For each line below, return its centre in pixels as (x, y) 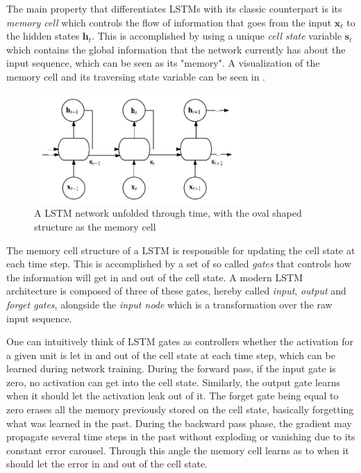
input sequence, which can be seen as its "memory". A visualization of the (163, 63)
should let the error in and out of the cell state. (107, 464)
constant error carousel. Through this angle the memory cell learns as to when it (178, 450)
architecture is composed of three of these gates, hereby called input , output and (176, 291)
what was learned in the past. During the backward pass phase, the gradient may (179, 423)
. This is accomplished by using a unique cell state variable (217, 36)
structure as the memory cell (95, 226)
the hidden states (43, 36)
